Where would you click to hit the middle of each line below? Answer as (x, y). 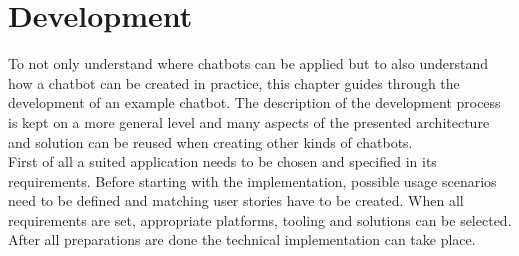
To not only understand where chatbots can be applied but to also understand (248, 63)
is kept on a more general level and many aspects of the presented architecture (249, 121)
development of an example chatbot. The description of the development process (254, 102)
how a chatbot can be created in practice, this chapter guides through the (234, 82)
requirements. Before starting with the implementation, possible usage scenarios (252, 180)
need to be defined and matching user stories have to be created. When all (236, 200)
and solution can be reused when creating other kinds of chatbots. (210, 141)
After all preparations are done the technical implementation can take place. (242, 239)
